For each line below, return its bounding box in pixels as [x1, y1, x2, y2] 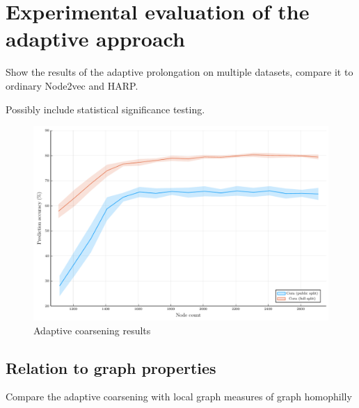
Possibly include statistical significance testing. [6, 101, 205, 116]
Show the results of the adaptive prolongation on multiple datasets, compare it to [6, 65, 353, 79]
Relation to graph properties [6, 357, 216, 378]
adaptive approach [6, 24, 185, 53]
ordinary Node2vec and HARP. [6, 78, 138, 92]
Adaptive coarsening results [33, 323, 151, 337]
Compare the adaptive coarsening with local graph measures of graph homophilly [6, 389, 352, 404]
